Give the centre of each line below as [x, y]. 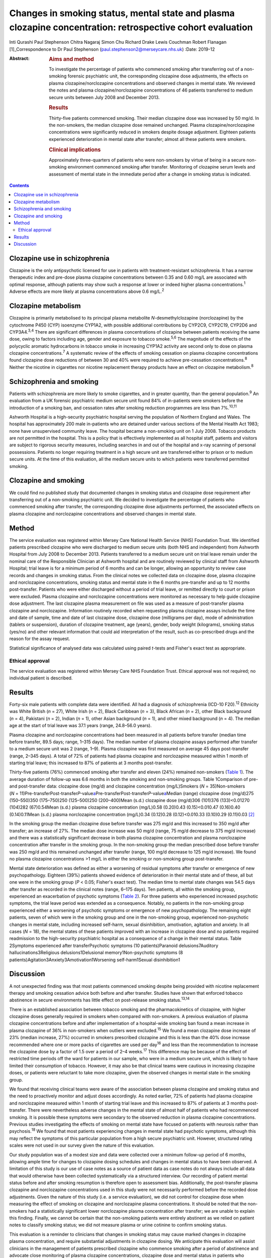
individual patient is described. [41, 678]
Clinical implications [75, 149]
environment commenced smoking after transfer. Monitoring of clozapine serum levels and [161, 167]
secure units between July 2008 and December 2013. [104, 97]
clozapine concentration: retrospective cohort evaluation [131, 27]
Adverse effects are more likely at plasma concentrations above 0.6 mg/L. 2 [87, 291]
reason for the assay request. [40, 639]
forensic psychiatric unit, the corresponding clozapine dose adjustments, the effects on [158, 76]
